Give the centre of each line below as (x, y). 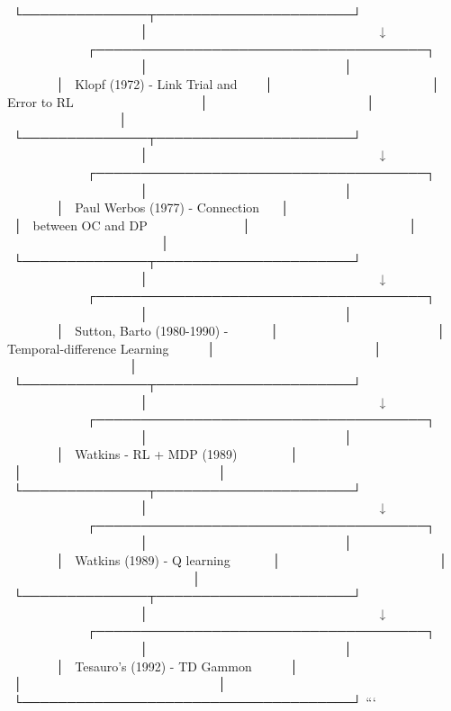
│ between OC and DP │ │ (215, 225)
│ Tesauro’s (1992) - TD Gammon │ (177, 666)
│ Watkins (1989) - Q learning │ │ (252, 560)
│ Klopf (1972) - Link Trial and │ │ (248, 83)
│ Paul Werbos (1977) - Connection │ (172, 207)
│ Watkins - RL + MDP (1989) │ (177, 454)
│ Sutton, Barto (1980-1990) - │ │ (250, 331)
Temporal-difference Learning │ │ (195, 348)
